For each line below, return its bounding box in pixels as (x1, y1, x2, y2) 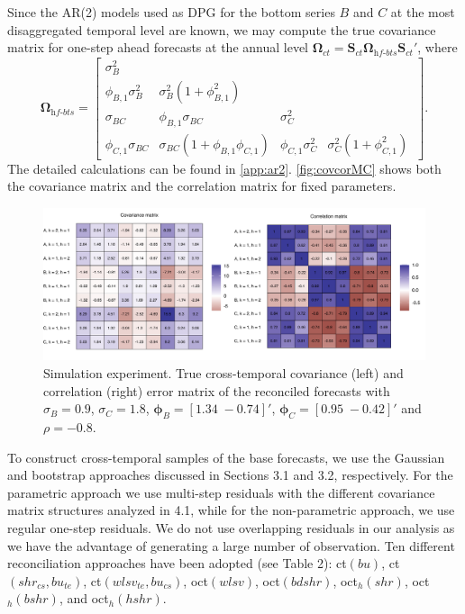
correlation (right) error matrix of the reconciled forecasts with (43, 381, 390, 400)
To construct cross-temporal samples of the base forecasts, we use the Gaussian (7, 447, 445, 466)
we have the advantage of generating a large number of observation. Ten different (7, 536, 455, 555)
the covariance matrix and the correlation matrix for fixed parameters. (7, 176, 397, 195)
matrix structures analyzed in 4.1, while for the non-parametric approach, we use (7, 501, 455, 519)
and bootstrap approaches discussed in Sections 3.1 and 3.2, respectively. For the (7, 465, 453, 484)
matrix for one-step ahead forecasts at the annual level (7, 38, 308, 57)
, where (417, 38, 458, 57)
